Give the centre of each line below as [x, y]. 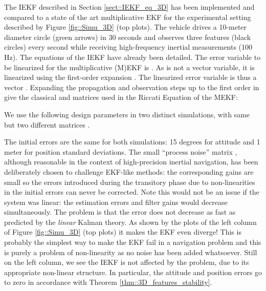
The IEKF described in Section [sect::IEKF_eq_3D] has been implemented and [129, 7]
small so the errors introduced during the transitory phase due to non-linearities [130, 182]
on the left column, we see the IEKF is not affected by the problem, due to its [127, 262]
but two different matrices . [47, 124]
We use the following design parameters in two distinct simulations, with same [127, 114]
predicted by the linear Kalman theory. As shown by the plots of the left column [130, 222]
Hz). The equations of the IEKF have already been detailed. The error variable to [132, 57]
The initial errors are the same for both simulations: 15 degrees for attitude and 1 [132, 142]
